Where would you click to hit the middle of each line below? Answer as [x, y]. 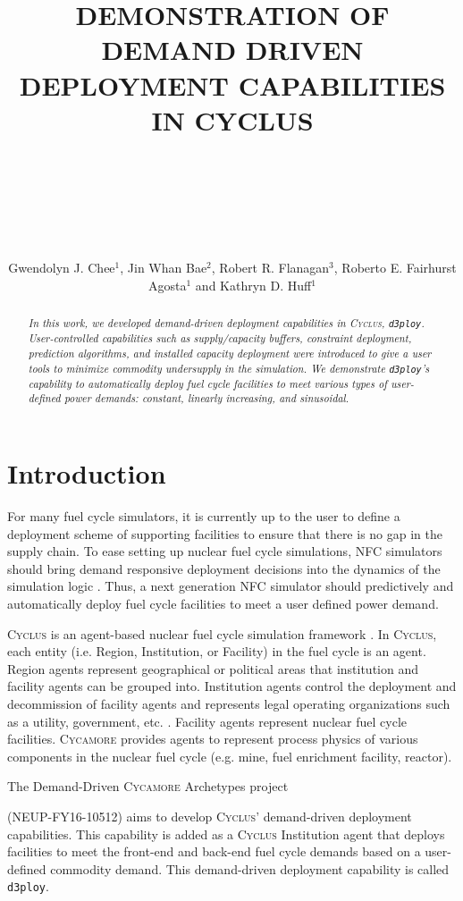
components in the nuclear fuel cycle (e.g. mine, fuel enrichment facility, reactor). [230, 756]
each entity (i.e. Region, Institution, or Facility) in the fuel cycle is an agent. [217, 651]
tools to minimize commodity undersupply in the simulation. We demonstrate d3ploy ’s [229, 368]
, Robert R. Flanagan [270, 268]
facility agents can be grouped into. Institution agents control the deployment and [232, 686]
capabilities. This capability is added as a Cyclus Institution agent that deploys [226, 834]
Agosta [168, 285]
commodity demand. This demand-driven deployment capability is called [250, 868]
